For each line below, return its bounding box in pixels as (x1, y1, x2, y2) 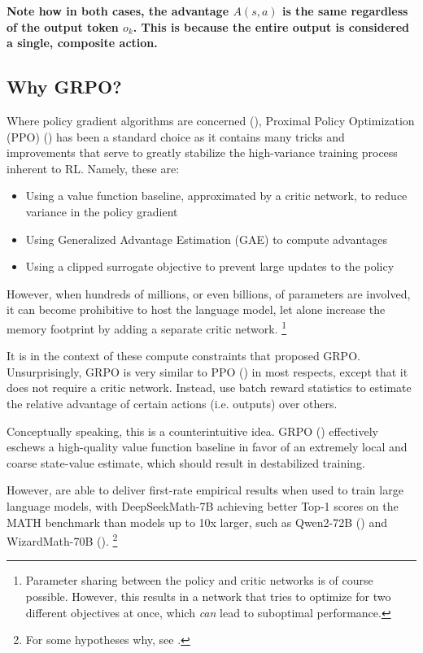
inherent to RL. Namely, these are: (7, 159, 180, 176)
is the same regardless (281, 2, 408, 19)
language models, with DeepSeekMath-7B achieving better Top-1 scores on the (7, 497, 399, 514)
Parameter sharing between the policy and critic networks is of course (25, 572, 373, 589)
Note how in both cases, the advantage (7, 2, 229, 19)
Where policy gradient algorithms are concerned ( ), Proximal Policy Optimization (7, 111, 415, 128)
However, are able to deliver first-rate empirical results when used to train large (7, 481, 403, 498)
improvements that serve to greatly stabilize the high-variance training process (7, 144, 398, 161)
